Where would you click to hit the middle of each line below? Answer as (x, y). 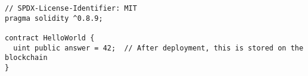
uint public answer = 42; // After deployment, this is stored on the (158, 48)
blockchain (26, 58)
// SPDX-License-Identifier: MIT (71, 8)
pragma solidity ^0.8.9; (54, 18)
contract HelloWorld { (50, 38)
